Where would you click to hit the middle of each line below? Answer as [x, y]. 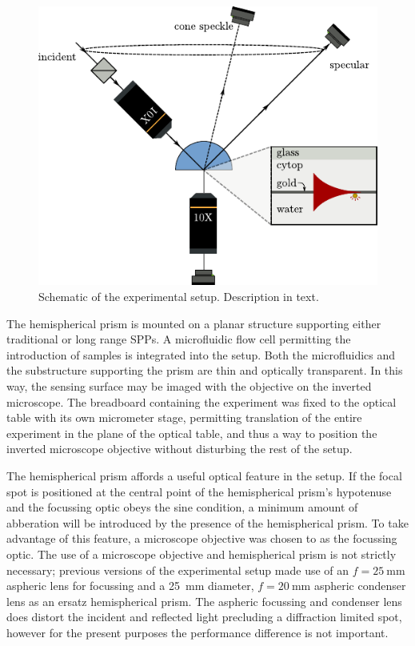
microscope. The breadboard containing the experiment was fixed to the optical [202, 401]
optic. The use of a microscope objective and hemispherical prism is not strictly [202, 554]
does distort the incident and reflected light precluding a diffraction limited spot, [204, 617]
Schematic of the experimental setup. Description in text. [179, 297]
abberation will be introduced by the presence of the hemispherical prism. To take [207, 522]
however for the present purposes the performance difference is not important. [198, 632]
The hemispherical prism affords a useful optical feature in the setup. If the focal [204, 476]
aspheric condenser [360, 586]
